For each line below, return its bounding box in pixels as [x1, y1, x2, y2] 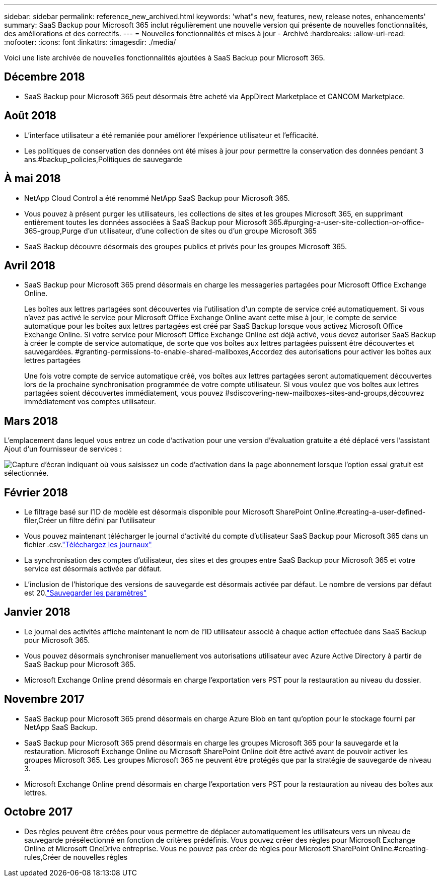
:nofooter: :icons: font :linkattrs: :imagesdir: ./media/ [4, 38, 176, 46]
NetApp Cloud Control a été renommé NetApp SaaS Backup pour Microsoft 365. [24, 193, 290, 202]
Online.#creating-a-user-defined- [314, 507, 426, 517]
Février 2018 [4, 486, 68, 499]
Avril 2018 [4, 259, 55, 272]
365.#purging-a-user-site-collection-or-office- [268, 217, 424, 227]
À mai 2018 [4, 172, 61, 185]
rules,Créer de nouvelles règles [24, 852, 128, 861]
